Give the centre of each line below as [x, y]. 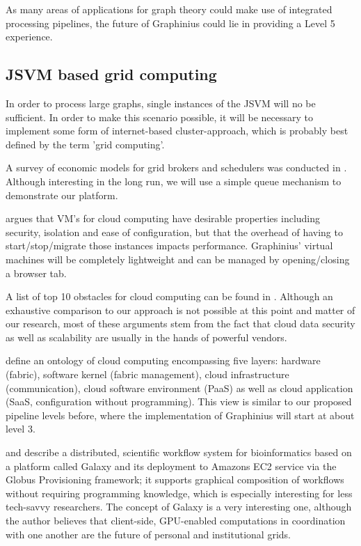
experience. [29, 37]
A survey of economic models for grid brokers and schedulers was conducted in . [176, 167]
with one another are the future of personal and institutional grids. [148, 534]
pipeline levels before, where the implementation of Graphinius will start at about [180, 415]
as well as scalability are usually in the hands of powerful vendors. [146, 337]
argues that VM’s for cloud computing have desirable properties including [163, 218]
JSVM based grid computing [111, 74]
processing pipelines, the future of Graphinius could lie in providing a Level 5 [170, 23]
